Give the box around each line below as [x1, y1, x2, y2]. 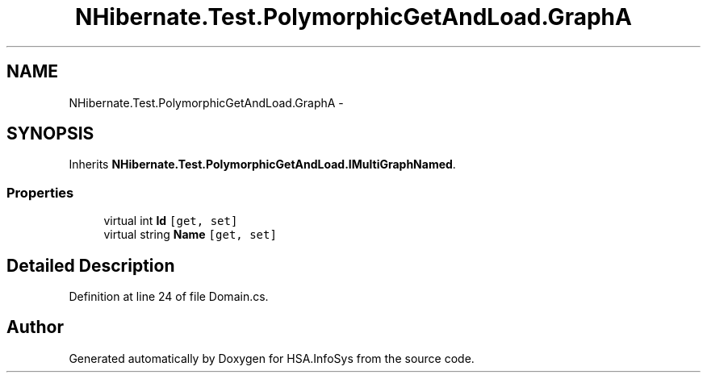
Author [6, 317, 64, 338]
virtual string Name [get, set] [103, 227, 277, 242]
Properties [6, 184, 74, 201]
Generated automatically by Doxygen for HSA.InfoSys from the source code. [69, 351, 475, 365]
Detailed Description [6, 255, 175, 276]
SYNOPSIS [6, 123, 94, 144]
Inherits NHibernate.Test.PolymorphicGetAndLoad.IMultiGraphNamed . [69, 157, 456, 172]
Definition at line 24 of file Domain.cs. [69, 289, 269, 304]
